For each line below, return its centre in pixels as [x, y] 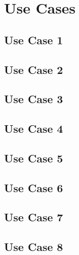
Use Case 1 [34, 39]
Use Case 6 [34, 187]
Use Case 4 [34, 129]
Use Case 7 [34, 217]
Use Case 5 [34, 158]
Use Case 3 [34, 99]
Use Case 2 [34, 69]
